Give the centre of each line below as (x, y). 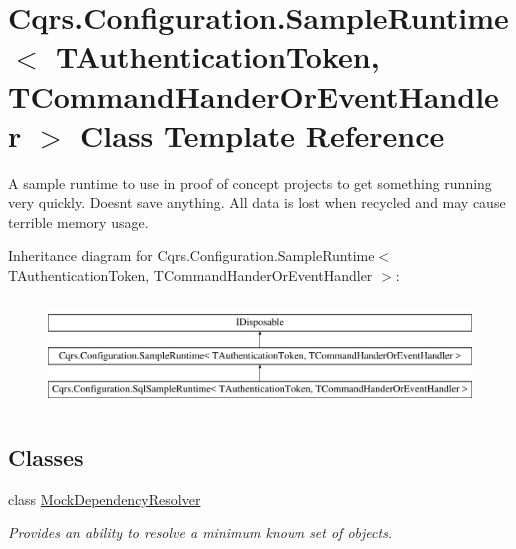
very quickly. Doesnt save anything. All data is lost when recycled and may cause (257, 202)
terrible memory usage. (78, 221)
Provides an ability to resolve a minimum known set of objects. (200, 532)
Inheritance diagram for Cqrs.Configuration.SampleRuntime (191, 255)
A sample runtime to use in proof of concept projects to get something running (250, 182)
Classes (46, 456)
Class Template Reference (262, 134)
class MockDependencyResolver (104, 498)
